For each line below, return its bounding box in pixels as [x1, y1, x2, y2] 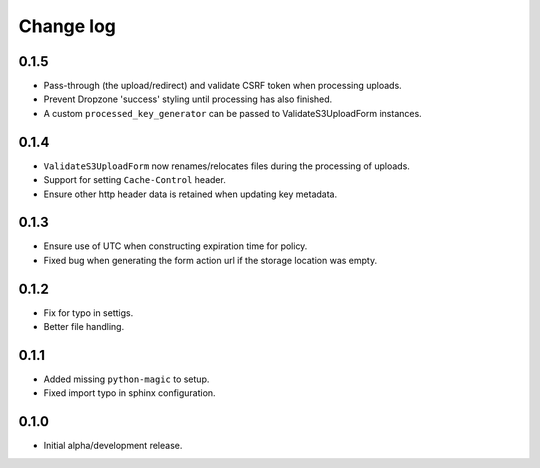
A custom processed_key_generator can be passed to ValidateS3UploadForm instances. [43, 107, 422, 119]
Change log [18, 15, 117, 37]
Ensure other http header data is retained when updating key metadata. [43, 188, 338, 200]
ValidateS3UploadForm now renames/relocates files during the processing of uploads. [43, 160, 410, 172]
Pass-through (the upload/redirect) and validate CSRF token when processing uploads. [43, 80, 402, 92]
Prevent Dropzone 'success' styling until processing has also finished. [43, 93, 333, 105]
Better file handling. [43, 321, 125, 333]
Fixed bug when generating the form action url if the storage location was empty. [43, 254, 378, 266]
